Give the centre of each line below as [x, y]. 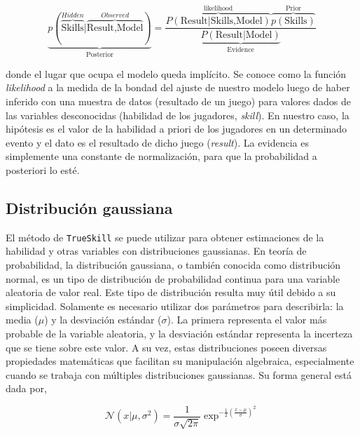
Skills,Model [236, 21]
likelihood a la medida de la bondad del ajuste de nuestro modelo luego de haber [178, 87]
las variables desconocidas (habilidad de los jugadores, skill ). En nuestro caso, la [178, 115]
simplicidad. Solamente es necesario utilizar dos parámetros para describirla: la [175, 306]
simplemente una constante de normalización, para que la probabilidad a [161, 156]
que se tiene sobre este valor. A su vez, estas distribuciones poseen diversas [166, 347]
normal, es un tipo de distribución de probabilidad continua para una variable [173, 278]
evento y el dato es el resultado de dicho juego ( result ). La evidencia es [157, 142]
